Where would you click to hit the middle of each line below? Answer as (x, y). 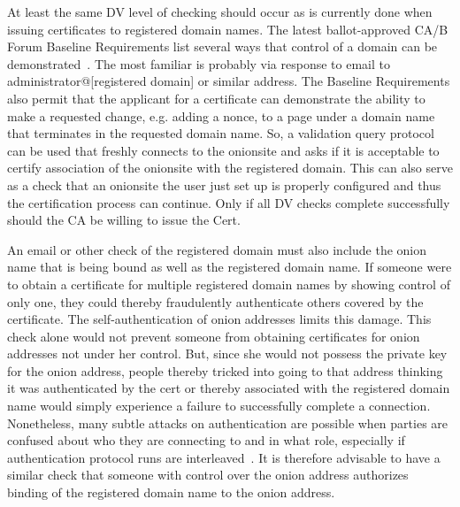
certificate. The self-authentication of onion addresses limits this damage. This (219, 319)
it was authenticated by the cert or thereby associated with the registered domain (229, 388)
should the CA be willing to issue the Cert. (124, 220)
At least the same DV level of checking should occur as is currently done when (220, 12)
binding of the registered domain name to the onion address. (171, 492)
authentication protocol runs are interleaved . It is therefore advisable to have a (224, 457)
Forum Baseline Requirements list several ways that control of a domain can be (222, 46)
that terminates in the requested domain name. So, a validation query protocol (221, 133)
